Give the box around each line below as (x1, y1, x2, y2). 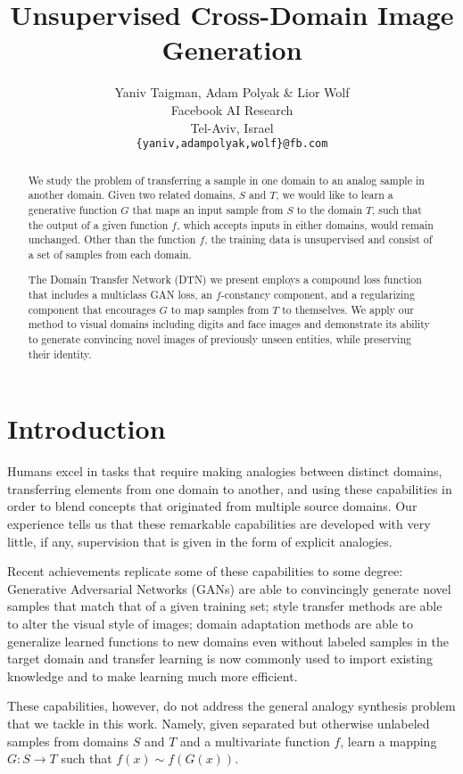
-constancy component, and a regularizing (220, 287, 415, 302)
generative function (28, 202, 118, 217)
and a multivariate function (180, 731, 330, 750)
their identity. (28, 346, 92, 361)
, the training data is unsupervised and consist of (204, 232, 433, 247)
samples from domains (7, 731, 128, 750)
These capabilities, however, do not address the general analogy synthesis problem (7, 696, 456, 715)
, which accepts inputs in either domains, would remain (177, 217, 434, 232)
